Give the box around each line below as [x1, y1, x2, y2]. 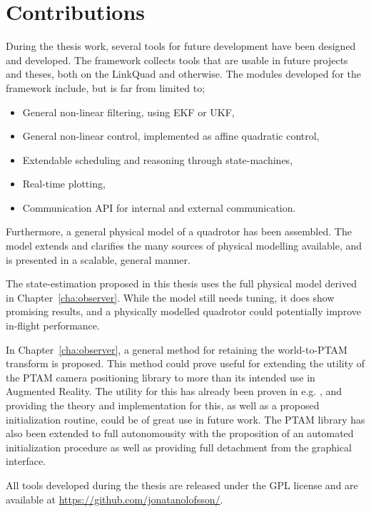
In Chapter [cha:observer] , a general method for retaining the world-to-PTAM [6, 342, 347, 357]
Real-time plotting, [22, 176, 106, 191]
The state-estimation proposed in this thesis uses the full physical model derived [6, 276, 357, 291]
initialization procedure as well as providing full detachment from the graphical [6, 439, 352, 454]
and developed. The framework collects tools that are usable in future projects [6, 52, 348, 67]
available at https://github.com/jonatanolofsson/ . [6, 491, 223, 506]
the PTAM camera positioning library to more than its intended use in [6, 369, 315, 384]
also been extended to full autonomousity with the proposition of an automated [6, 426, 354, 441]
